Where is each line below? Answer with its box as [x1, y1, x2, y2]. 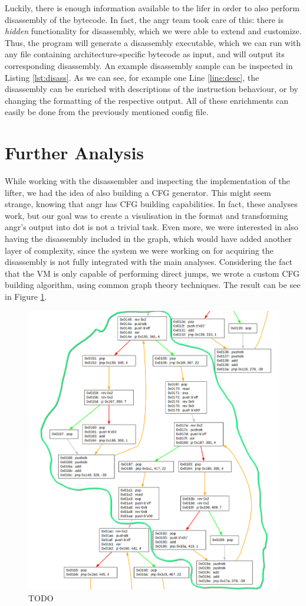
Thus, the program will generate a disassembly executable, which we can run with [5, 36, 301, 48]
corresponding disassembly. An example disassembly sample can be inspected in [5, 59, 293, 71]
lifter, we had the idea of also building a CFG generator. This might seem [5, 186, 271, 198]
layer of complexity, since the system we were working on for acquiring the [5, 244, 274, 256]
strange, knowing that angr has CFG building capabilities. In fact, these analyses [5, 198, 298, 210]
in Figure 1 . [5, 290, 47, 302]
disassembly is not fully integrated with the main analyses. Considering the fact [5, 255, 292, 268]
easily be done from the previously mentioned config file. [5, 106, 209, 118]
